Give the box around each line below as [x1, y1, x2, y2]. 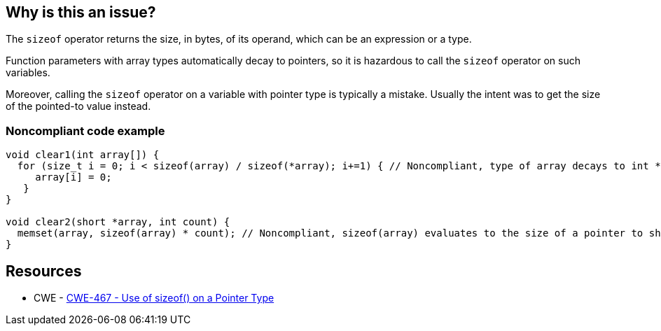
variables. [6, 66, 50, 79]
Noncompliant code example [6, 123, 165, 138]
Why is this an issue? [6, 3, 156, 21]
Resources [6, 262, 82, 280]
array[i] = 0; [35, 171, 112, 183]
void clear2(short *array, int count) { [6, 216, 230, 228]
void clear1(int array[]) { [6, 149, 160, 161]
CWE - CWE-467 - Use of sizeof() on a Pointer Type [34, 292, 274, 304]
